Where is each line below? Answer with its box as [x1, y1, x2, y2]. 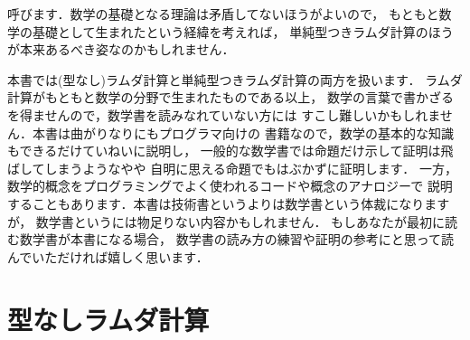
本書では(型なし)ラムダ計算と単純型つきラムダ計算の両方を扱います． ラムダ [7, 70, 463, 89]
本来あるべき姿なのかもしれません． [19, 40, 235, 59]
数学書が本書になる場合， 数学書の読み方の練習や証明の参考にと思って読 [19, 230, 454, 249]
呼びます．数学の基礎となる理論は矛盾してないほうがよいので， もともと [7, 5, 439, 23]
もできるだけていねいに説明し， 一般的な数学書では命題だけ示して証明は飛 [7, 141, 454, 160]
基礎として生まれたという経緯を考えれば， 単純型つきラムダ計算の [32, 22, 428, 41]
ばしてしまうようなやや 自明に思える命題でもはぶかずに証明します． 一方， [7, 158, 457, 177]
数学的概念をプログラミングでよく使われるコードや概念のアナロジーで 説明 [7, 176, 453, 195]
